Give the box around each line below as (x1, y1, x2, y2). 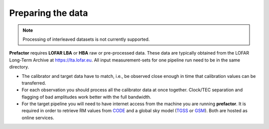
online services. (21, 115, 54, 121)
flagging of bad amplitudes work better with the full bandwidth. (21, 94, 151, 100)
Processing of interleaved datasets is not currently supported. (22, 36, 150, 42)
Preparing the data (9, 7, 88, 18)
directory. (9, 64, 29, 70)
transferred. (21, 80, 46, 86)
